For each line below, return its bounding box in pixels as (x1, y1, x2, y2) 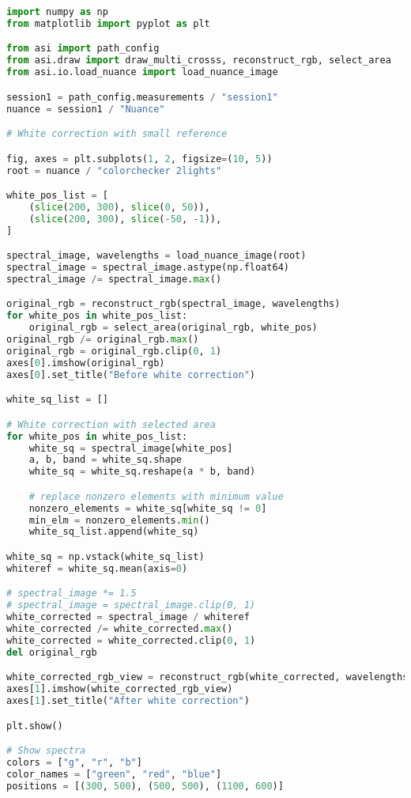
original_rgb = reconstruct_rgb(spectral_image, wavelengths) (6, 298, 341, 310)
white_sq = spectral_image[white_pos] (28, 442, 233, 454)
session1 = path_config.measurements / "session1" (6, 91, 278, 103)
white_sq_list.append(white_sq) (28, 526, 199, 538)
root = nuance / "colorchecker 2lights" (6, 165, 222, 176)
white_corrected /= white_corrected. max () (6, 623, 233, 634)
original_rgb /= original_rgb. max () (6, 334, 199, 346)
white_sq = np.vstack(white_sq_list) (6, 550, 205, 562)
